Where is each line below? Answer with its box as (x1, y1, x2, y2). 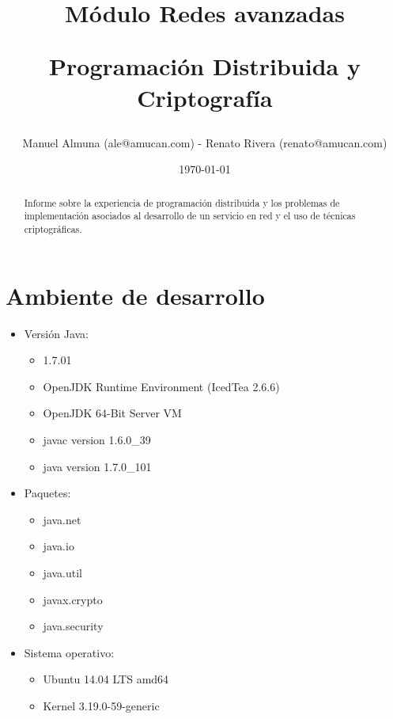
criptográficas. (24, 223, 82, 236)
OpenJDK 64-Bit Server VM (43, 405, 182, 421)
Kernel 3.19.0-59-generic (43, 697, 160, 713)
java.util (43, 564, 82, 580)
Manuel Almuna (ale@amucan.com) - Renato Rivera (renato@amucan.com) (22, 134, 387, 150)
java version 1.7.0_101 (43, 458, 152, 474)
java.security (43, 618, 104, 634)
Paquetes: (24, 485, 71, 501)
